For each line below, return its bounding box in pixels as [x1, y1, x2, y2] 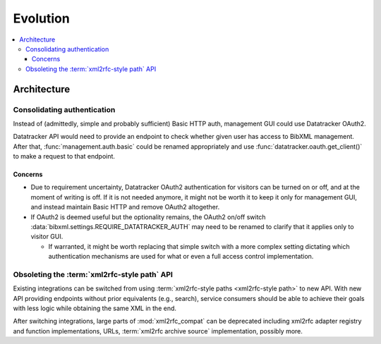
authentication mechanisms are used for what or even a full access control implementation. [48, 252, 314, 261]
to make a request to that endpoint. [13, 152, 116, 161]
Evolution [13, 11, 70, 26]
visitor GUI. [30, 233, 64, 241]
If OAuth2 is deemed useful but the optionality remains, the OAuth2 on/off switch [30, 212, 266, 221]
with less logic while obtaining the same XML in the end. [13, 304, 176, 313]
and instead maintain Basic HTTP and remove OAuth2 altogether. [30, 203, 220, 211]
